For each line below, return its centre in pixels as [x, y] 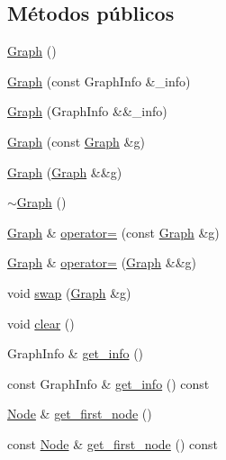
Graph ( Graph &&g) [65, 171]
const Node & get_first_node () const [113, 443]
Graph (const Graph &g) [76, 141]
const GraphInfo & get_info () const [108, 383]
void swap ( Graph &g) [69, 292]
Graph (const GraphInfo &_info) [99, 81]
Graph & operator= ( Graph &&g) [102, 262]
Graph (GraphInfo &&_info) [87, 111]
